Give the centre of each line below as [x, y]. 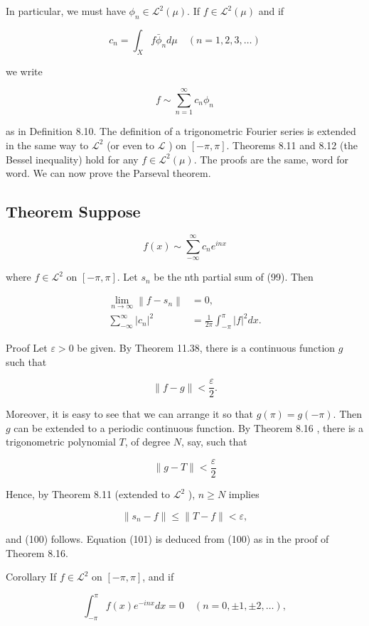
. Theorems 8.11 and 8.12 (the [292, 145]
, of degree [148, 442]
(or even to [131, 145]
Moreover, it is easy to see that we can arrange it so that [130, 414]
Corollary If [31, 577]
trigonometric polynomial [61, 442]
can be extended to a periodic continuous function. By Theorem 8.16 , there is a [188, 427]
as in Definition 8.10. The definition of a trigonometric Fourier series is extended [181, 131]
